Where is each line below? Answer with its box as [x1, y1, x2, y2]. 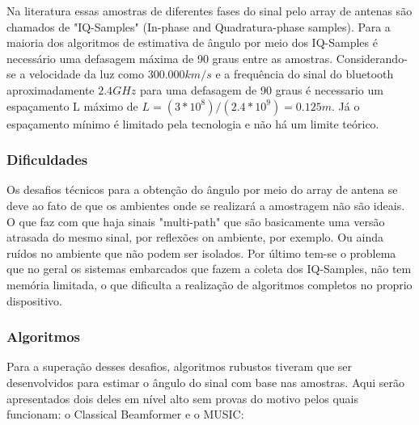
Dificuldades [6, 149, 88, 170]
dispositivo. [6, 292, 63, 309]
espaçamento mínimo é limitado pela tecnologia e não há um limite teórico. [6, 115, 379, 132]
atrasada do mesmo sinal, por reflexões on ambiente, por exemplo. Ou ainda [6, 229, 383, 246]
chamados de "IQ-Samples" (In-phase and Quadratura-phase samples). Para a [6, 18, 391, 35]
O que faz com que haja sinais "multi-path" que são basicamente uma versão [6, 212, 385, 229]
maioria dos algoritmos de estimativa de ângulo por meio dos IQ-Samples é [6, 34, 378, 51]
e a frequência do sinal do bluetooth [215, 65, 394, 82]
